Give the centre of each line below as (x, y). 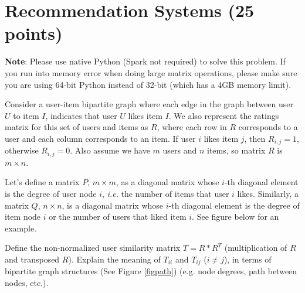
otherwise (22, 150)
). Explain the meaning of (114, 259)
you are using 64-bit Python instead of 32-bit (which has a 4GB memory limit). (148, 84)
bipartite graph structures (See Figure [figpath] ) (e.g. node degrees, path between (151, 271)
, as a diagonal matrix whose (167, 182)
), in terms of (248, 259)
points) (34, 33)
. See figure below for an (235, 217)
